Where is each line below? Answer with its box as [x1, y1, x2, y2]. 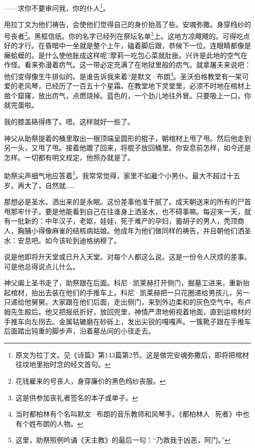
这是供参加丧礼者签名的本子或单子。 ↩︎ [15, 392, 138, 402]
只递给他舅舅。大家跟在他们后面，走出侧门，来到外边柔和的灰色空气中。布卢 [4, 297, 251, 307]
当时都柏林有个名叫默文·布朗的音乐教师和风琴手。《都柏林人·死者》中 [15, 409, 243, 419]
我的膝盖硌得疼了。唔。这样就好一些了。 [4, 116, 134, 126]
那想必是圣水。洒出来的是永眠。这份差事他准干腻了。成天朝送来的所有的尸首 [4, 196, 251, 207]
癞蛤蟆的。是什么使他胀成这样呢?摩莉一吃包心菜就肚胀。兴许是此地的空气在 [4, 50, 248, 60]
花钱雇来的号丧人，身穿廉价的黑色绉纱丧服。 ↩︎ [15, 376, 166, 386]
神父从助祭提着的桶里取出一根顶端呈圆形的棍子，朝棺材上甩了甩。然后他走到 [4, 133, 251, 143]
